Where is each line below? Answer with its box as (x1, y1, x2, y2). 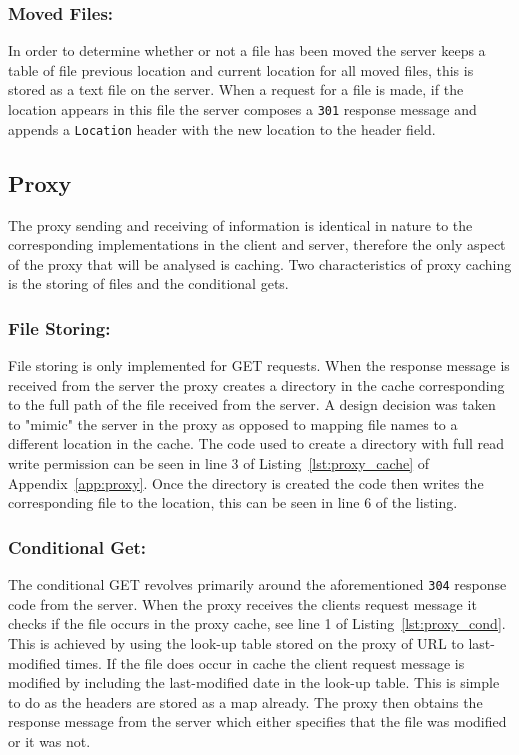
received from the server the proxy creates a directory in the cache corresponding (8, 374, 505, 395)
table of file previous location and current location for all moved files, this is (8, 59, 474, 80)
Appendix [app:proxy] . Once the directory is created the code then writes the (8, 472, 484, 493)
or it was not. (8, 730, 91, 751)
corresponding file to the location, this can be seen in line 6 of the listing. (8, 492, 458, 513)
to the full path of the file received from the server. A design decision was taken (8, 394, 496, 415)
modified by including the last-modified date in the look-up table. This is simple (8, 672, 500, 693)
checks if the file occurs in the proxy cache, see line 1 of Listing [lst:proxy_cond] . (8, 613, 506, 634)
